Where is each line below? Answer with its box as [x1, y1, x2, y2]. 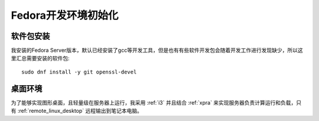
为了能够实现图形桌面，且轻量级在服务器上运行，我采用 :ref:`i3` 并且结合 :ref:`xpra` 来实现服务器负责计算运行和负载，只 [11, 99, 302, 106]
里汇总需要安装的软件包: [11, 55, 70, 62]
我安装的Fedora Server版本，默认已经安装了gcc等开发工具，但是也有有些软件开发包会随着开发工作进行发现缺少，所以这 [11, 47, 304, 54]
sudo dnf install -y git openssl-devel [21, 68, 137, 75]
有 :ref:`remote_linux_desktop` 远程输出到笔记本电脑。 [11, 107, 143, 115]
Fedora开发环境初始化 [11, 9, 119, 22]
